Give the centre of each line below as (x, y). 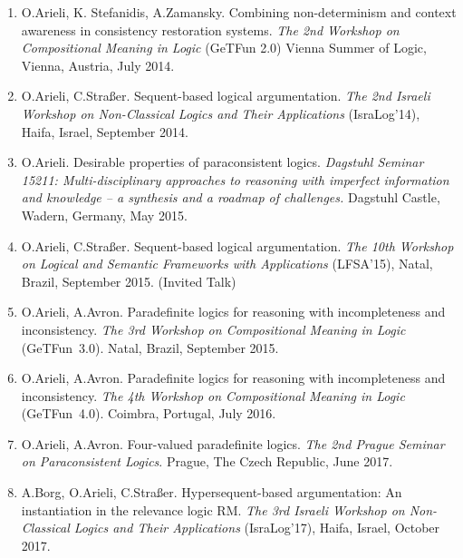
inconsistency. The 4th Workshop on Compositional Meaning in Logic (213, 395)
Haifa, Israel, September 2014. (105, 131)
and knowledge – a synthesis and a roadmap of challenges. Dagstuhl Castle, (231, 197)
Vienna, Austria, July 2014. (98, 65)
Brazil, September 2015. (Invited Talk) (129, 281)
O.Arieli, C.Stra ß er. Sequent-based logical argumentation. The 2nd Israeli (226, 96)
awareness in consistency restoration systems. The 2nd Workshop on (210, 29)
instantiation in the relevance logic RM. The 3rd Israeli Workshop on (213, 509)
